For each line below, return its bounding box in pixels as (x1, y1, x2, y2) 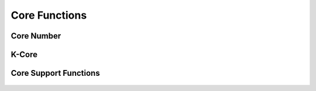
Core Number (11, 31, 61, 41)
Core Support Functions (11, 68, 100, 78)
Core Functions (11, 9, 87, 22)
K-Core (11, 50, 38, 60)
